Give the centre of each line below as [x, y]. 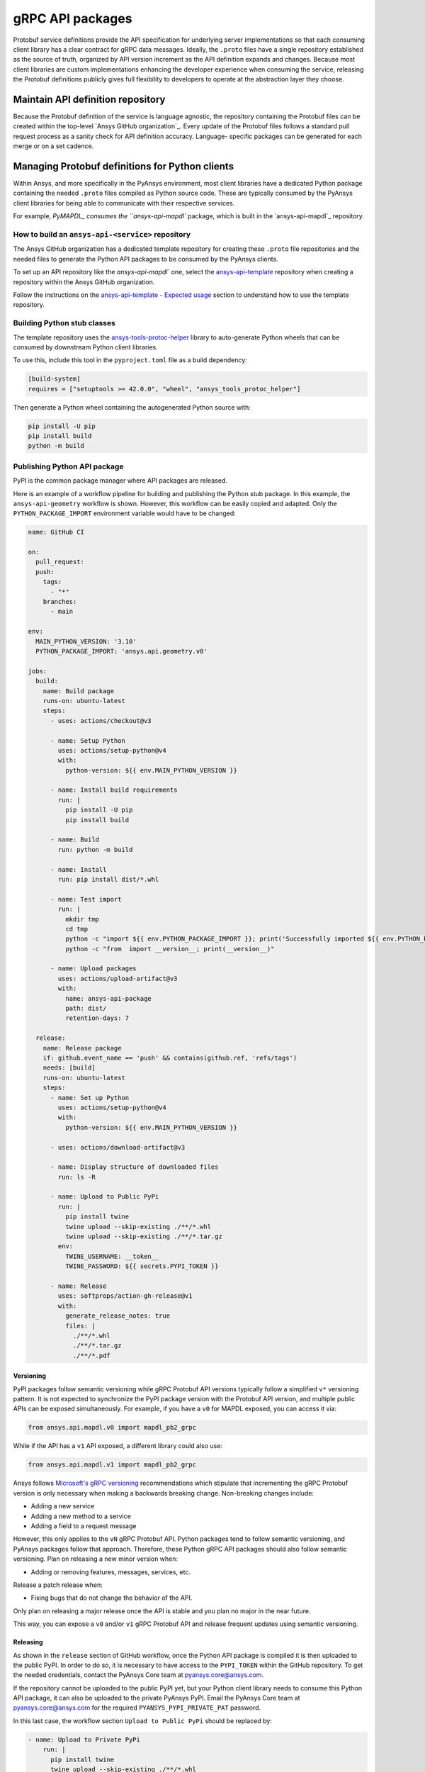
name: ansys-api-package [108, 998]
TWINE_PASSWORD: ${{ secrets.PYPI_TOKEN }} [142, 1266]
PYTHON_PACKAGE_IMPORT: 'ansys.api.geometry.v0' [122, 651]
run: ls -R [76, 1177]
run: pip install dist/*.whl [108, 879]
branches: [60, 602]
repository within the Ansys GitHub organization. [84, 282]
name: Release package [82, 1048]
